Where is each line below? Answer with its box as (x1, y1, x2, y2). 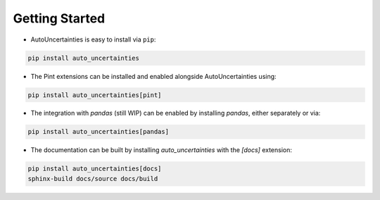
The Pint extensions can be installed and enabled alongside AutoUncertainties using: (30, 72, 277, 80)
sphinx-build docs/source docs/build (27, 175, 158, 182)
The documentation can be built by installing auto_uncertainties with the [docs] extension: (30, 146, 292, 154)
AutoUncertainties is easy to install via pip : (30, 35, 156, 44)
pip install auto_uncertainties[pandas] (27, 127, 169, 136)
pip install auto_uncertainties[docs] (27, 165, 162, 173)
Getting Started (13, 11, 106, 26)
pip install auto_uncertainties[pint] (27, 91, 162, 99)
